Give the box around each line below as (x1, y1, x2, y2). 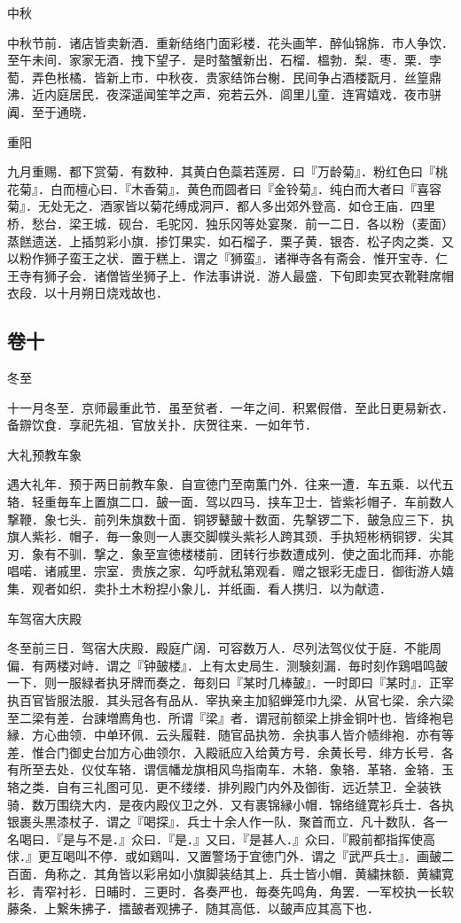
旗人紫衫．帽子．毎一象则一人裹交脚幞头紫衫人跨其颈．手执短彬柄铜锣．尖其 (7, 527, 454, 546)
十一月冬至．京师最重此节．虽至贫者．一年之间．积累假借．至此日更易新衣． (7, 398, 454, 416)
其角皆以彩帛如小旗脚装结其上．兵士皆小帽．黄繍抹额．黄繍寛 (93, 864, 454, 882)
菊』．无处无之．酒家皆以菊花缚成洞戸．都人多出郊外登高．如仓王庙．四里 (7, 197, 435, 215)
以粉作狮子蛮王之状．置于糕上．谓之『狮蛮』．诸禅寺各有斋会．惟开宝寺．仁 (7, 249, 448, 268)
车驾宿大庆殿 (7, 609, 82, 627)
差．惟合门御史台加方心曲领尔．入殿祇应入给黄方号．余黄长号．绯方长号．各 (7, 742, 454, 761)
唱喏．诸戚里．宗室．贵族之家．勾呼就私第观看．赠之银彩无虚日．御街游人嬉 (7, 562, 454, 580)
